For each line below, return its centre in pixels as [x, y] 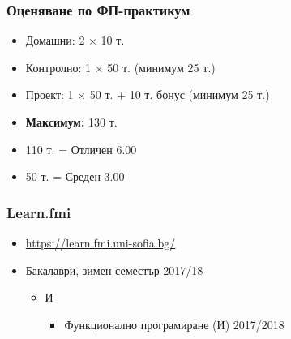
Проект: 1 [49, 94]
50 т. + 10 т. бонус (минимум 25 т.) [180, 94]
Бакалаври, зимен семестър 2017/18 [114, 270]
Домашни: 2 [55, 40]
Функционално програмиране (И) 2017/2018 [174, 324]
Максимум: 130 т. [71, 122]
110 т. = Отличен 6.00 [81, 149]
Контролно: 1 [58, 67]
